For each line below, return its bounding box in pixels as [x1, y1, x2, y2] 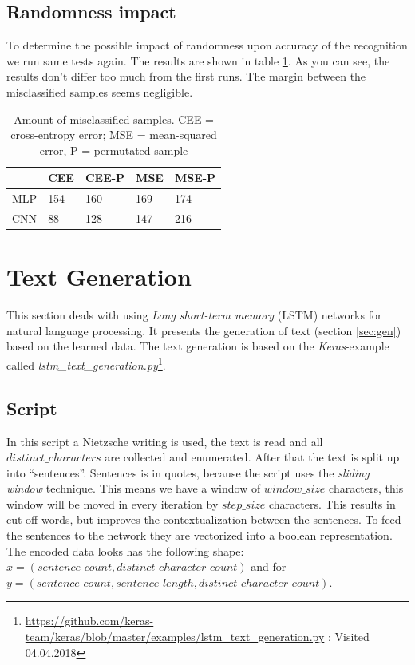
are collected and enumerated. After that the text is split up [105, 449, 400, 465]
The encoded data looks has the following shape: [6, 542, 244, 559]
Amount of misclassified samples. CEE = [14, 110, 214, 127]
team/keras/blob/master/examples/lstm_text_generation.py [25, 628, 325, 645]
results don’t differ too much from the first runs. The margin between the [6, 68, 366, 85]
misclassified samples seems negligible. [6, 83, 193, 100]
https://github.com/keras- [25, 612, 154, 629]
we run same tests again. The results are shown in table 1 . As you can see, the [6, 52, 390, 69]
